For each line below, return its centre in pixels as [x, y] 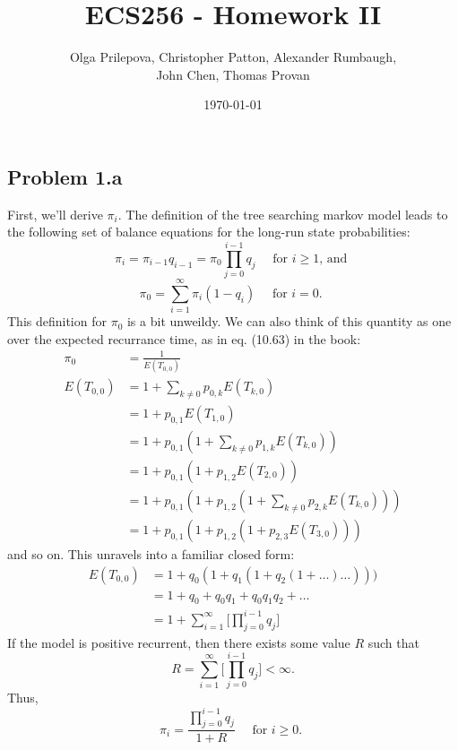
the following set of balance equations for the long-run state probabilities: [209, 232]
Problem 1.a [65, 176]
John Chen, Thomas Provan [233, 74]
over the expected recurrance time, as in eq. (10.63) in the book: [184, 338]
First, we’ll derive [55, 214]
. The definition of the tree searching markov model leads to [283, 214]
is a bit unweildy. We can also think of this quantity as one [289, 321]
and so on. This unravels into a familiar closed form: [151, 553]
